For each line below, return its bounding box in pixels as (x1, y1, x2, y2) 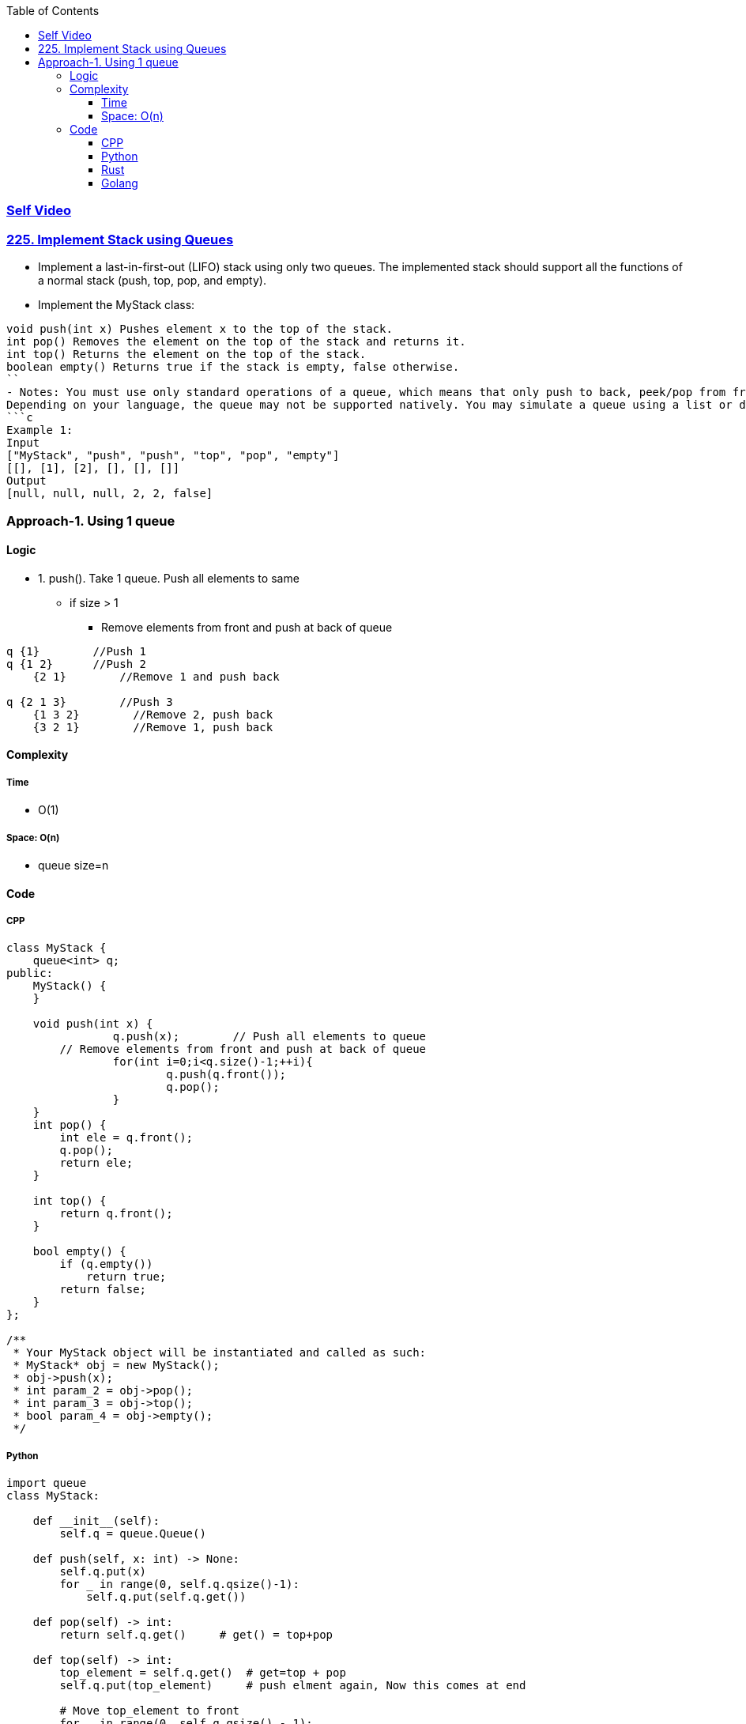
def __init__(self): (32, 1515, 160, 1528)
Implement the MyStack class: (38, 298, 195, 312)
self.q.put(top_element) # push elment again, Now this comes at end (59, 1679, 526, 1692)
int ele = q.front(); (59, 1131, 194, 1145)
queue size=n (38, 858, 109, 872)
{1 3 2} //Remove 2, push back (32, 707, 273, 721)
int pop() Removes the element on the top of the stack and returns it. (6, 335, 466, 349)
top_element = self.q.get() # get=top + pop (59, 1666, 346, 1680)
